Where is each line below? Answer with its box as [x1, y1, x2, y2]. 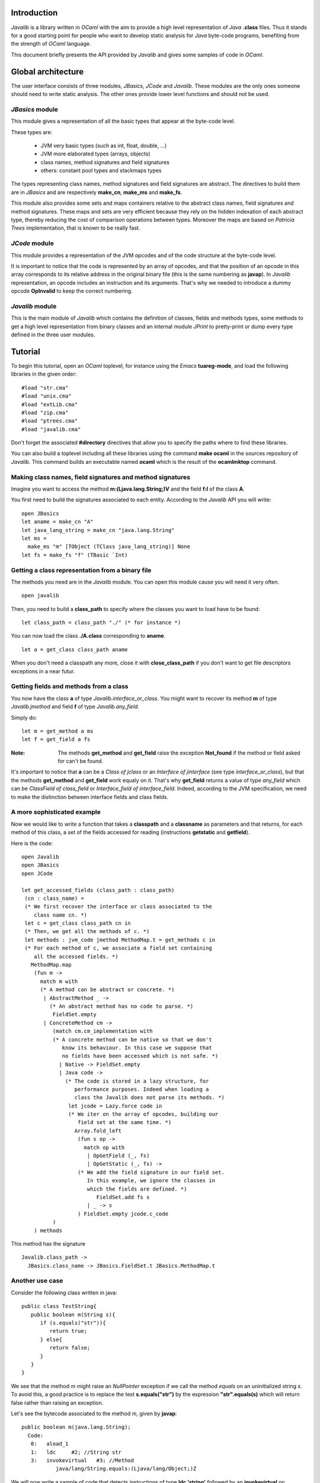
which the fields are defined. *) [87, 1185, 187, 1192]
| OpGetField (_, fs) [87, 1153, 150, 1159]
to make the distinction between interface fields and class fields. [11, 793, 169, 800]
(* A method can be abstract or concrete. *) [40, 986, 175, 993]
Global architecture [11, 66, 84, 77]
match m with [40, 978, 78, 985]
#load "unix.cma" [21, 393, 72, 400]
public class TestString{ [21, 1303, 97, 1310]
